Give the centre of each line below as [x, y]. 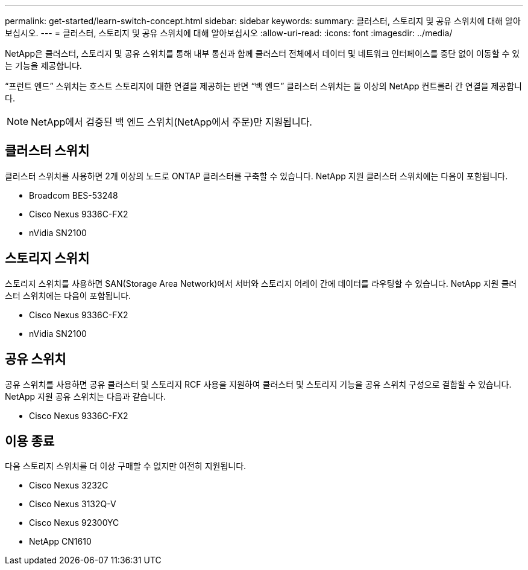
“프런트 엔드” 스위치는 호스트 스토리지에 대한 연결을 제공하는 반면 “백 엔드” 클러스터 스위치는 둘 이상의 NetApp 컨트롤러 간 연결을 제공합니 [263, 86]
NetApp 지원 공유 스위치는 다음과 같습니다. [86, 396]
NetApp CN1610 [60, 542]
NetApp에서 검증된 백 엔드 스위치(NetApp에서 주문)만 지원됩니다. [171, 122]
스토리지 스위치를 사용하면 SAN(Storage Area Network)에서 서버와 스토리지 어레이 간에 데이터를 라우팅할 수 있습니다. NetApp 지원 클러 [261, 283]
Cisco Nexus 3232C [69, 485]
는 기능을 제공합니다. [43, 66]
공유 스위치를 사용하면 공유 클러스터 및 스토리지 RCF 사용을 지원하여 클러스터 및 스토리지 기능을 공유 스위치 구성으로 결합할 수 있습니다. [258, 384]
